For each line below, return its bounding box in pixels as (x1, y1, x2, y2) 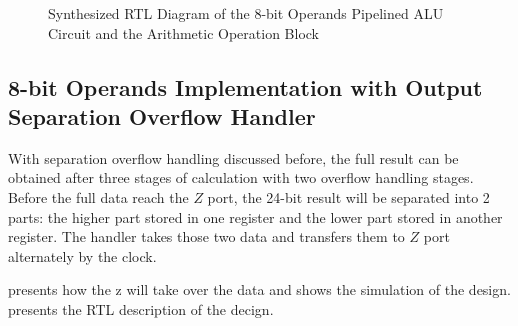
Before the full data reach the (8, 186, 189, 207)
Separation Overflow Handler (8, 100, 316, 131)
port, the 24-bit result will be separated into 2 (207, 186, 490, 207)
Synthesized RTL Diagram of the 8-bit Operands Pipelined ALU (48, 3, 444, 23)
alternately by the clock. (8, 245, 157, 266)
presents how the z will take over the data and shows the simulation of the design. (8, 279, 511, 300)
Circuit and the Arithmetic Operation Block (48, 22, 319, 43)
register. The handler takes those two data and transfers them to (8, 226, 405, 247)
